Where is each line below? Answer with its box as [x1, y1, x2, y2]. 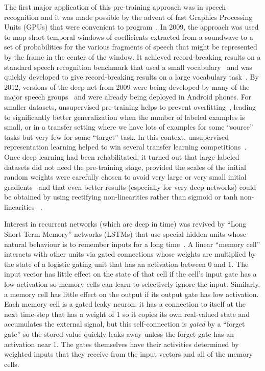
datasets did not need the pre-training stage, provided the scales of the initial [4, 161, 246, 172]
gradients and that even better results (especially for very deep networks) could [4, 181, 256, 192]
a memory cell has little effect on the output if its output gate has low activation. [4, 288, 259, 299]
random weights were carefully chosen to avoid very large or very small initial [4, 171, 247, 182]
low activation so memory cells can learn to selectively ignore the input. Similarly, [4, 279, 260, 289]
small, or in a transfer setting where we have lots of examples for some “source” [4, 121, 253, 132]
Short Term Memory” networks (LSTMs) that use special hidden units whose [4, 229, 247, 239]
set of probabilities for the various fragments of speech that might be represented [4, 41, 257, 52]
